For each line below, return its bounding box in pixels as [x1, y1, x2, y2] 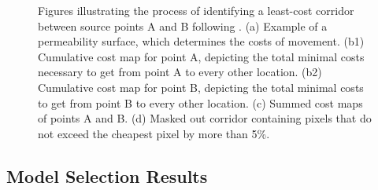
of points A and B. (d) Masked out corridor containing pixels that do [38, 110, 372, 126]
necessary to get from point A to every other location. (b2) [38, 64, 322, 80]
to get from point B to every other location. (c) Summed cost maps [38, 94, 363, 111]
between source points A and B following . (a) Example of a [38, 17, 328, 34]
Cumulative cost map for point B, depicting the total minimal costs [38, 79, 364, 95]
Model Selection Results [6, 163, 208, 188]
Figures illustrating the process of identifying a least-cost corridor [38, 2, 354, 18]
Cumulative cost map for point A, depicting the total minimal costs [38, 48, 365, 64]
